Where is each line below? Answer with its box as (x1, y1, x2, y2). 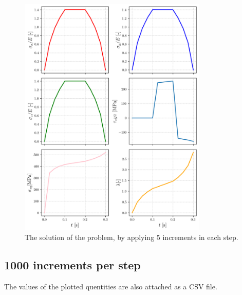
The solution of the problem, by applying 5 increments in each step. (25, 232, 238, 243)
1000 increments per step (4, 257, 141, 273)
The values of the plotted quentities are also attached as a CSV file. (4, 281, 217, 292)
